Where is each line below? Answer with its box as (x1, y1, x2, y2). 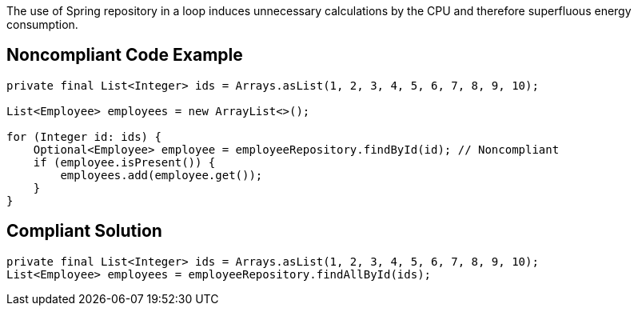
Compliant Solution (6, 221, 162, 242)
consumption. (6, 18, 78, 31)
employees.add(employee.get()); (60, 168, 263, 182)
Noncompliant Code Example (6, 45, 243, 66)
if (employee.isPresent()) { (33, 155, 216, 169)
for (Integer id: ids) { (6, 130, 161, 143)
